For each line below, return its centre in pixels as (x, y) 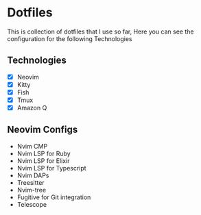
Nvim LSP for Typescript (52, 168)
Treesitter (31, 182)
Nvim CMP (32, 146)
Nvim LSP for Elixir (43, 161)
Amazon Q (32, 108)
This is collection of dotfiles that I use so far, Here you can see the (100, 31)
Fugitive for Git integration (54, 197)
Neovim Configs (43, 130)
